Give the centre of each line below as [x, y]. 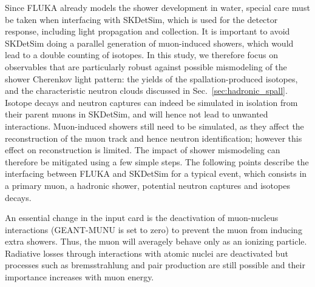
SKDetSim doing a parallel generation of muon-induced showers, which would [149, 43]
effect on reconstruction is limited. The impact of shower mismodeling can [143, 150]
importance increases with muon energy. [80, 277]
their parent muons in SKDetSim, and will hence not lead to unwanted [137, 114]
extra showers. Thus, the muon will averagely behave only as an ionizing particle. [156, 241]
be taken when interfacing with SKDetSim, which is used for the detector [141, 19]
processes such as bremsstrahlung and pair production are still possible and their [155, 265]
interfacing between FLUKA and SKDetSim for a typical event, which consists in [156, 173]
